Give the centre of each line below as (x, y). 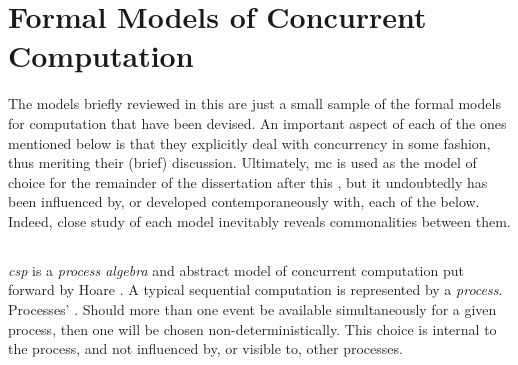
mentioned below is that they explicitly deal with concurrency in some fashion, (249, 142)
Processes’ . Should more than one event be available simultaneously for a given (252, 309)
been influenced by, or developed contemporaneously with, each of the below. (244, 201)
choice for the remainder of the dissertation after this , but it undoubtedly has (248, 181)
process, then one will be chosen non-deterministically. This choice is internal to (252, 328)
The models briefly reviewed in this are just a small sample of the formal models (254, 103)
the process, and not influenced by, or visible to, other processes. (205, 348)
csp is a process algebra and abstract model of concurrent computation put (236, 269)
